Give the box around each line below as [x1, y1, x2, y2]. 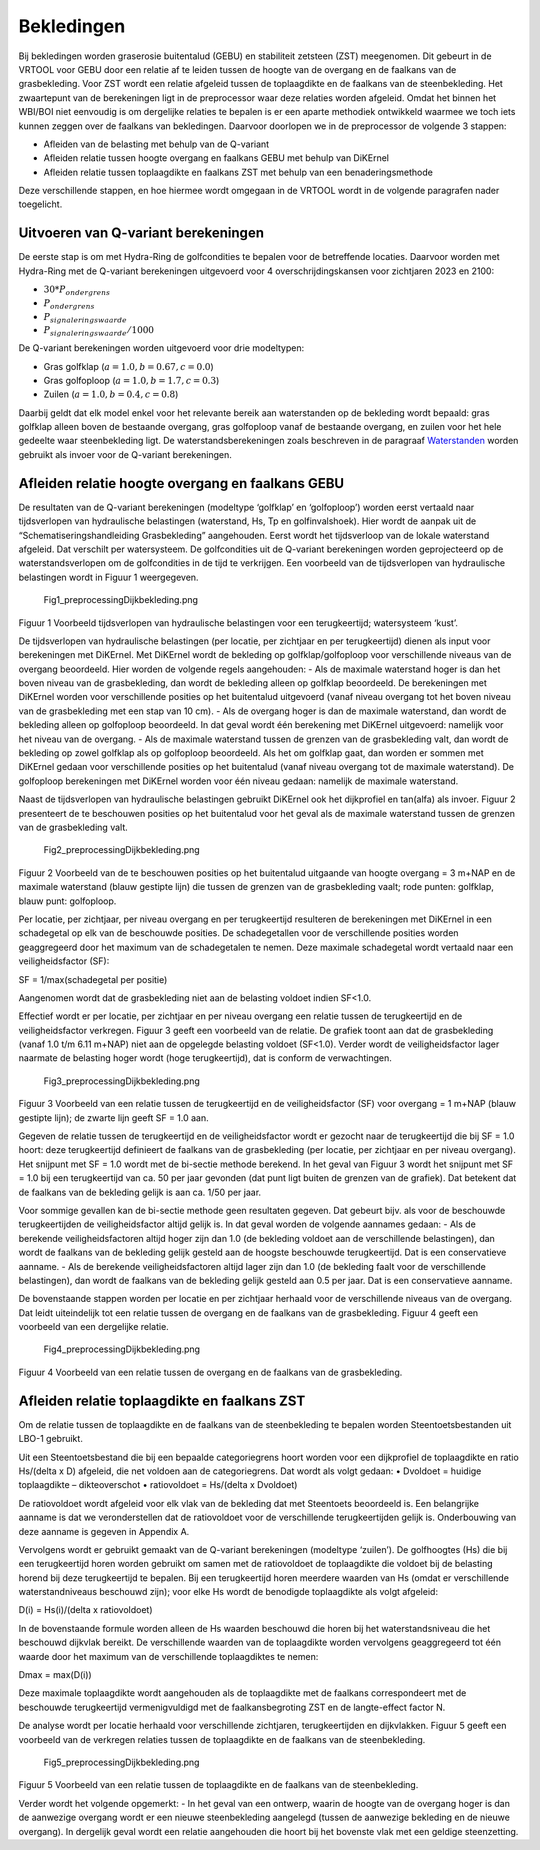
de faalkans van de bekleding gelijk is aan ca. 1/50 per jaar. [18, 1186, 262, 1198]
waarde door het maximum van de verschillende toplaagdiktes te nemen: [18, 1650, 319, 1662]
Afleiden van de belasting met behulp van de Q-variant [43, 138, 270, 150]
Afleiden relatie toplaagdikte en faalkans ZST [18, 1392, 306, 1409]
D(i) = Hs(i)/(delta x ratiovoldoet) [18, 1604, 154, 1616]
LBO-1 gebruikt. [18, 1433, 84, 1445]
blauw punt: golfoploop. [18, 895, 117, 907]
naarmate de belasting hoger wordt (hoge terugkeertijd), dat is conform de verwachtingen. [18, 1052, 392, 1064]
